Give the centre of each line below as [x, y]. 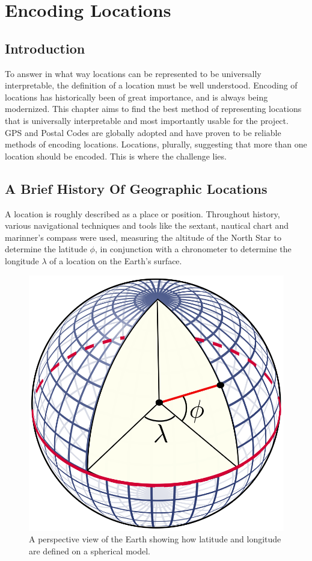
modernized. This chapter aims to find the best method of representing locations [153, 109]
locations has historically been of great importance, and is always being [136, 97]
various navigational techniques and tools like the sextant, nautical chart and [147, 225]
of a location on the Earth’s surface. [116, 260]
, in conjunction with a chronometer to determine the [193, 249]
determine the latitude [46, 249]
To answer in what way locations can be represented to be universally [133, 73]
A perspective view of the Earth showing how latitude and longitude [155, 539]
